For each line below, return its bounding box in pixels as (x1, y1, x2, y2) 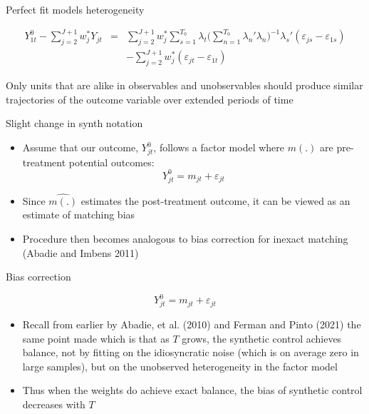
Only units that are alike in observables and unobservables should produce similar (6, 78, 363, 93)
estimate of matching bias (22, 207, 135, 222)
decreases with (22, 396, 85, 411)
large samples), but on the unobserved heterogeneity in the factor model (22, 358, 338, 373)
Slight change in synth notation (6, 116, 143, 131)
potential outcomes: (68, 154, 155, 169)
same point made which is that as (22, 330, 170, 345)
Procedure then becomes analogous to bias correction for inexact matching (22, 231, 348, 246)
